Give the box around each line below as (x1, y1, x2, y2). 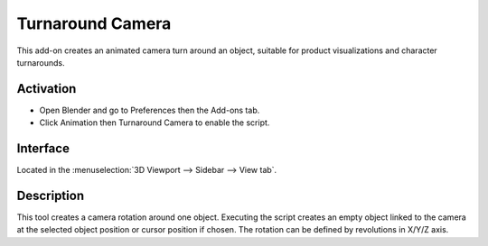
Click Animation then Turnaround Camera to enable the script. (39, 117, 270, 128)
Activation (16, 81, 77, 96)
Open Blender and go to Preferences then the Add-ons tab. (39, 105, 260, 115)
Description (16, 187, 85, 203)
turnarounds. (16, 57, 65, 68)
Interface (16, 141, 70, 157)
